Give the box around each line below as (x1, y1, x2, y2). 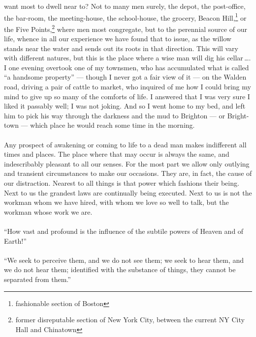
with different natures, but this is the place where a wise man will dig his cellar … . (4, 53, 251, 63)
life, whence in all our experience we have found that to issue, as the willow (4, 33, 231, 44)
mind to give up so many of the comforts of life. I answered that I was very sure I (4, 91, 250, 101)
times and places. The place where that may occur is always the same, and (4, 149, 229, 159)
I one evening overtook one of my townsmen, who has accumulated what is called (4, 62, 249, 72)
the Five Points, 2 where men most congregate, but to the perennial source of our (4, 22, 247, 34)
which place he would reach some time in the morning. (30, 120, 195, 130)
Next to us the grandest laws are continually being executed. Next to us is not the (4, 187, 252, 197)
